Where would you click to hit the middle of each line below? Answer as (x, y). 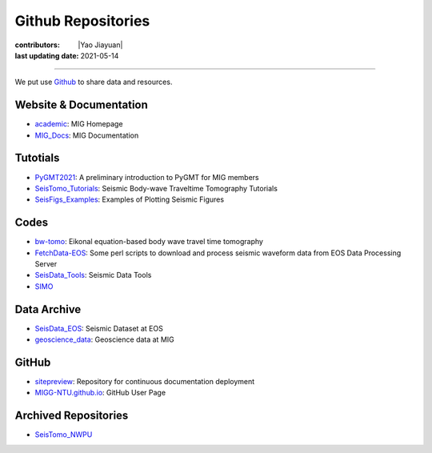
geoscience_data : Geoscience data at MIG (105, 339)
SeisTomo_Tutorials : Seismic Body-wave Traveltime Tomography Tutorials (156, 188)
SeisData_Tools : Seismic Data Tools (93, 275)
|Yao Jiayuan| (100, 45)
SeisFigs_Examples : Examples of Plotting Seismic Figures (129, 199)
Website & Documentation (81, 105)
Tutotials (37, 158)
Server (46, 264)
